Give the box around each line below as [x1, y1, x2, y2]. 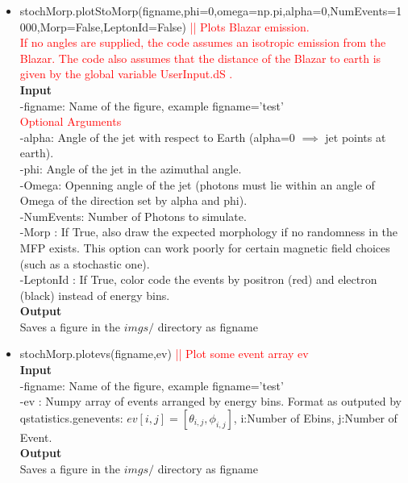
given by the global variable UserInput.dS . [19, 65, 233, 82]
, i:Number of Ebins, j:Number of [233, 409, 398, 426]
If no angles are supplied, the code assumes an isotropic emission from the [19, 34, 386, 51]
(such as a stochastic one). [19, 255, 150, 272]
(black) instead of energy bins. [19, 286, 170, 303]
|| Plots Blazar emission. [189, 18, 310, 35]
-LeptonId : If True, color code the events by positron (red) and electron [19, 271, 377, 288]
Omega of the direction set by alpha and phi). [19, 192, 248, 209]
